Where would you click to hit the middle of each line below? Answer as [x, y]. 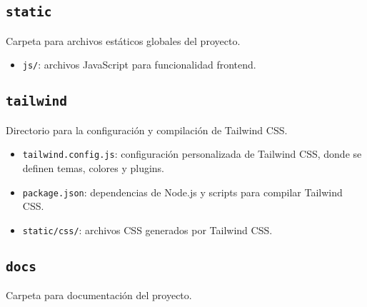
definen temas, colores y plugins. [94, 168]
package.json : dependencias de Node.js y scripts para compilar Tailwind [182, 192]
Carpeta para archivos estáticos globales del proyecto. [123, 40]
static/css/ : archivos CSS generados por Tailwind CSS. [147, 230]
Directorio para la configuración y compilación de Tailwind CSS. [147, 130]
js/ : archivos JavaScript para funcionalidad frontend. [139, 65]
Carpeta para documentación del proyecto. [99, 295]
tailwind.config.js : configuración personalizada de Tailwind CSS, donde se [192, 154]
